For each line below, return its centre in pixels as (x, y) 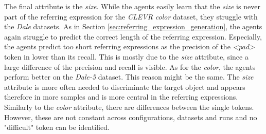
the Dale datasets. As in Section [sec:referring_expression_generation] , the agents (133, 26)
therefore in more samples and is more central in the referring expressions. (121, 97)
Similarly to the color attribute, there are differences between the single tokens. (129, 107)
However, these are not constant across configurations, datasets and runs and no (131, 117)
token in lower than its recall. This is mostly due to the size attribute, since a (126, 56)
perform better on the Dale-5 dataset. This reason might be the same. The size (129, 77)
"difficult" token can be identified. (57, 127)
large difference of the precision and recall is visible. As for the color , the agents (130, 66)
